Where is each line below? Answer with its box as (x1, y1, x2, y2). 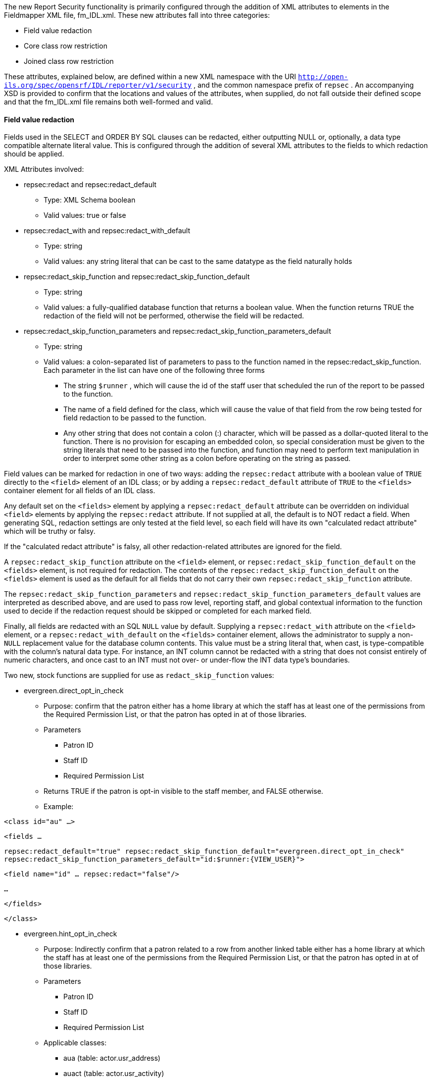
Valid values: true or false (44, 211, 126, 220)
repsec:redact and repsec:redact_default (24, 180, 157, 189)
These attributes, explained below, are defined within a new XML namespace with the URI (4, 72, 296, 81)
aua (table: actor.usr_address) (63, 1054, 161, 1063)
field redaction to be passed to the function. (63, 413, 206, 422)
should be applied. (4, 150, 64, 158)
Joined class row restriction (24, 57, 114, 65)
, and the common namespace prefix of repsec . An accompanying (193, 81, 414, 89)
